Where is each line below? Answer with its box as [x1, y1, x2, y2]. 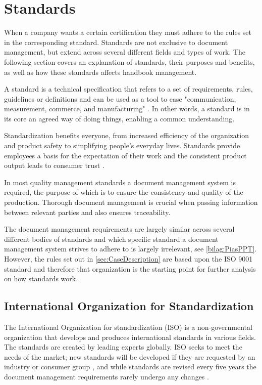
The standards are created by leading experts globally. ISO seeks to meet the [4, 341, 242, 352]
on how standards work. [4, 273, 78, 284]
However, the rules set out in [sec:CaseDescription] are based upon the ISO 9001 [4, 253, 253, 264]
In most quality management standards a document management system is [4, 177, 236, 187]
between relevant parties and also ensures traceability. [4, 206, 171, 217]
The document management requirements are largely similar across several [4, 224, 235, 234]
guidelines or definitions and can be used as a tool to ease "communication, [4, 93, 236, 104]
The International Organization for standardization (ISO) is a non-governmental [4, 321, 252, 332]
